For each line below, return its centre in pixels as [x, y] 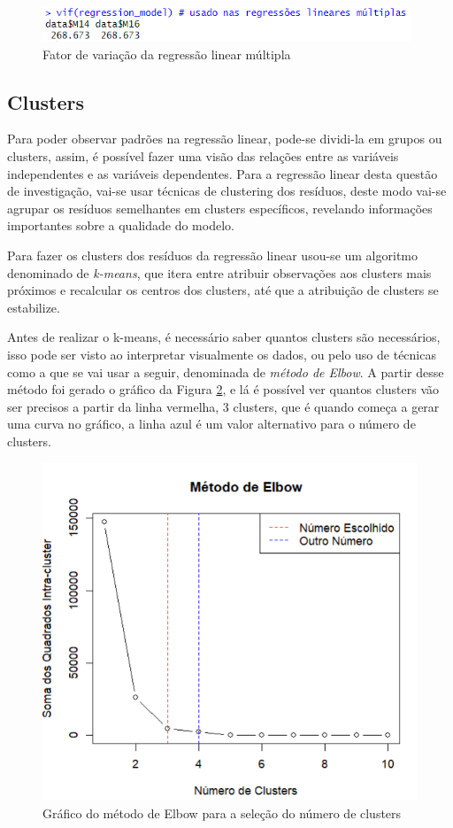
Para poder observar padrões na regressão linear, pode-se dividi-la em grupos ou [225, 139]
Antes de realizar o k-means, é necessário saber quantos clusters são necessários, [224, 337]
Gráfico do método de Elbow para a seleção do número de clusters [222, 813]
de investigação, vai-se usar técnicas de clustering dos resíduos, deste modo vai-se [227, 191]
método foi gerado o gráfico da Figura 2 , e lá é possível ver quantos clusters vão [223, 389]
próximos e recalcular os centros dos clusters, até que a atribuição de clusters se [223, 290]
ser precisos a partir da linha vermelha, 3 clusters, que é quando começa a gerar [223, 406]
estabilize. [34, 307]
